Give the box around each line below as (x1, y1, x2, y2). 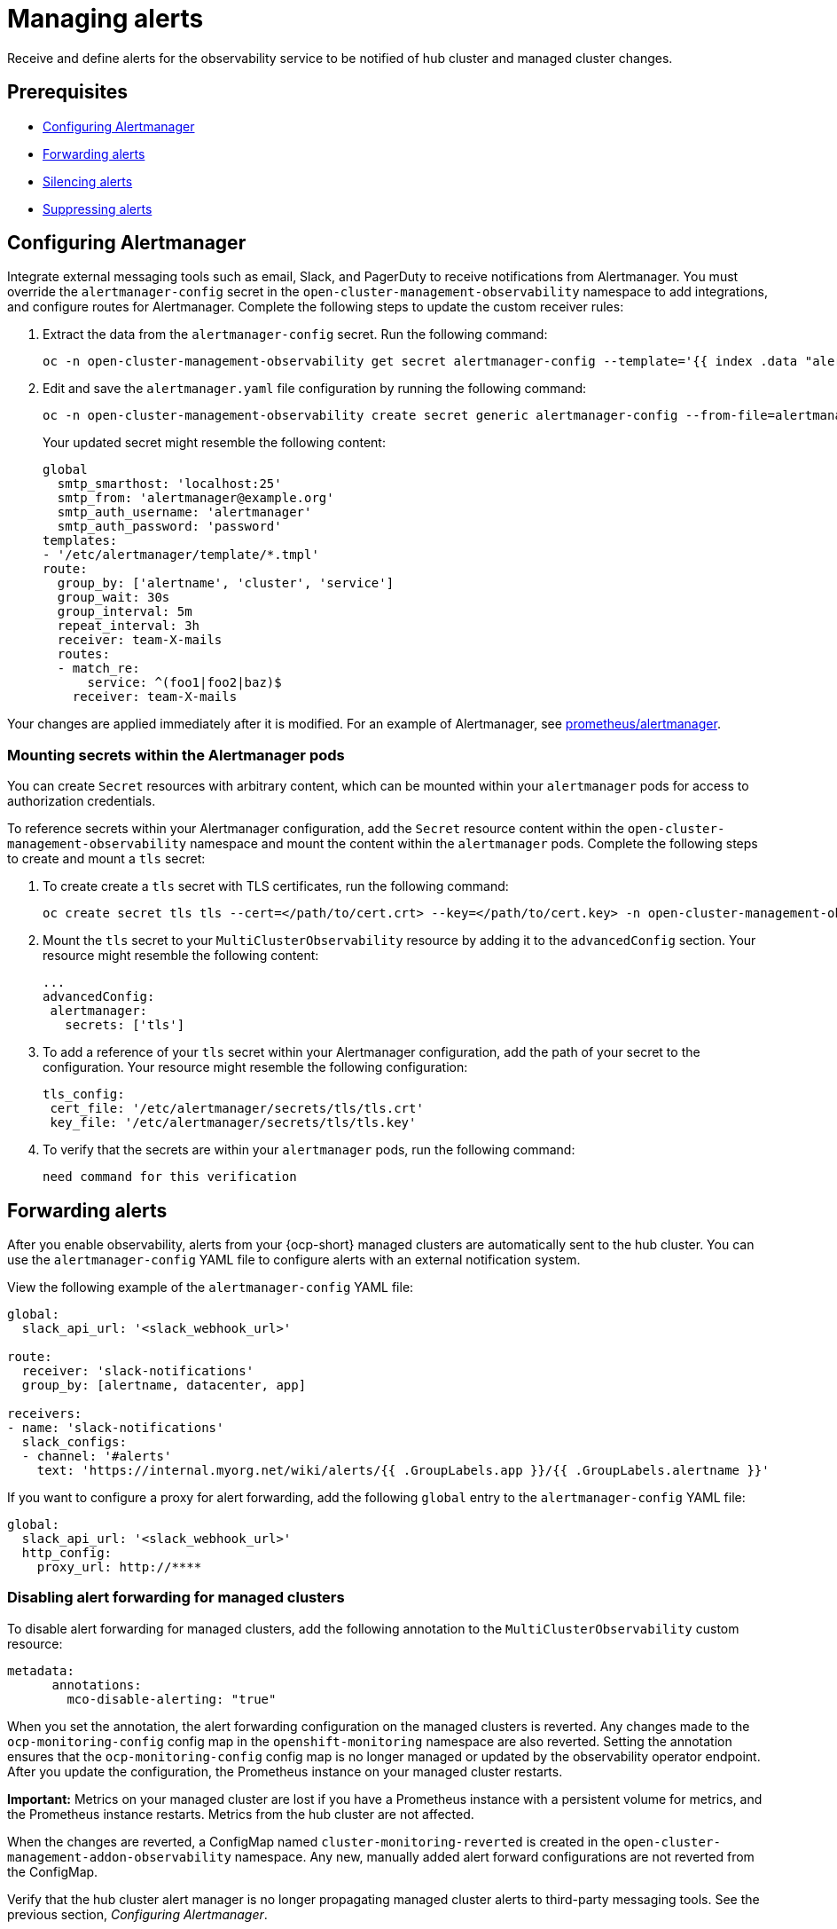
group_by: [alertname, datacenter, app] (21, 1378, 307, 1393)
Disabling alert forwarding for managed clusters (7, 1588, 345, 1607)
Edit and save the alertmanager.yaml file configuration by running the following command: (43, 381, 587, 397)
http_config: (21, 1546, 113, 1561)
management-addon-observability (7, 1849, 231, 1864)
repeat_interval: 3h (57, 618, 200, 634)
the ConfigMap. (7, 1863, 98, 1879)
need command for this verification (43, 1169, 297, 1185)
